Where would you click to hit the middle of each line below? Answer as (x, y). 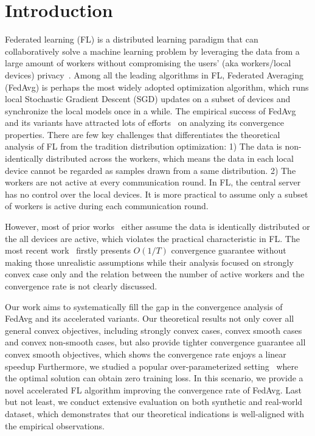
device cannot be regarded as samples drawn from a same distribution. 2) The (151, 170)
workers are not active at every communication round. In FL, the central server (153, 182)
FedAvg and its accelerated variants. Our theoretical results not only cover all (150, 318)
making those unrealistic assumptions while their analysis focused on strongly (149, 262)
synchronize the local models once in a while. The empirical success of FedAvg (151, 110)
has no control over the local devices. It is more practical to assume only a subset (157, 194)
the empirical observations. (55, 425)
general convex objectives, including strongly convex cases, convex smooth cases (154, 330)
